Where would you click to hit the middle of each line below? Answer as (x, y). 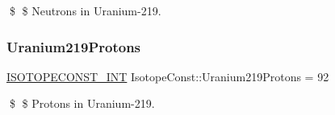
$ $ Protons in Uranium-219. (82, 103)
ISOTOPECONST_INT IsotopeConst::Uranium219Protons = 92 (168, 76)
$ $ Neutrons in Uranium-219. (85, 10)
